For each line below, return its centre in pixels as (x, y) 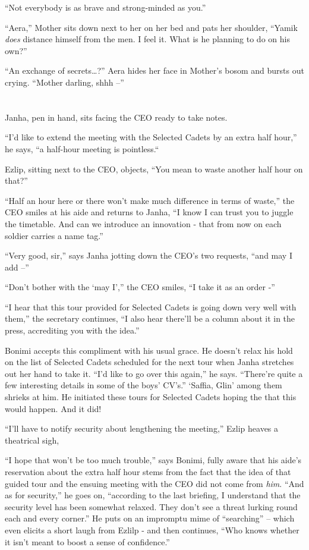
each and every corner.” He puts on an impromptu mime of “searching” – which (150, 518)
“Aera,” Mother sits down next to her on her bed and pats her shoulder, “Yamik (151, 27)
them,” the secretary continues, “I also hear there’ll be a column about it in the (150, 318)
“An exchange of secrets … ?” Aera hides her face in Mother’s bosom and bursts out (154, 70)
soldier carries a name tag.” (54, 235)
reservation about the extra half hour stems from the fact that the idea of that (148, 472)
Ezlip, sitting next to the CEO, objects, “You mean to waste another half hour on (154, 169)
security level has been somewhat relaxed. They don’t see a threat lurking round (151, 506)
